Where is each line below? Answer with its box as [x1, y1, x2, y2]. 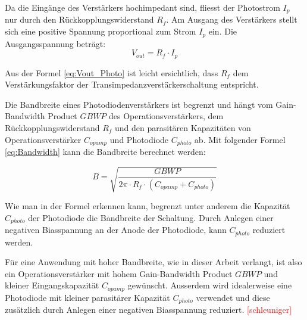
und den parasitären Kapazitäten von [115, 121, 251, 133]
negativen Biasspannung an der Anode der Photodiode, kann [5, 223, 227, 236]
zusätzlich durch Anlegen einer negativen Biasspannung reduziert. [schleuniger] [5, 303, 292, 316]
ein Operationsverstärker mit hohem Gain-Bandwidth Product [5, 267, 233, 279]
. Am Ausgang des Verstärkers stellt [166, 13, 297, 26]
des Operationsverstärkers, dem [109, 110, 224, 122]
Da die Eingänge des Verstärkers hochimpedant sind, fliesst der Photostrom [5, 1, 280, 13]
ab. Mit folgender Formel [194, 133, 286, 145]
